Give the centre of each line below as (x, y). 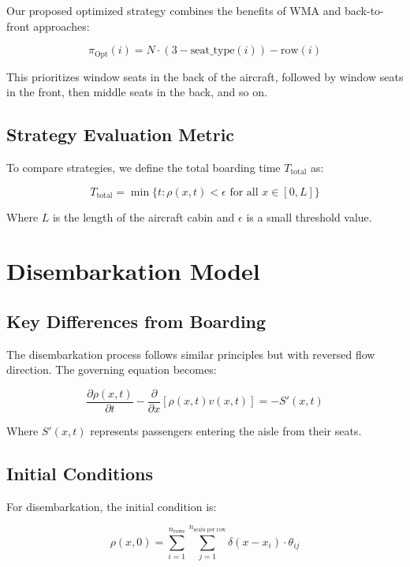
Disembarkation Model (133, 271)
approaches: (61, 26)
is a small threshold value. (309, 216)
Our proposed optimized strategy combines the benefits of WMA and (174, 10)
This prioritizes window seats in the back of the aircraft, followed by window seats (205, 76)
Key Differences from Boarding (136, 321)
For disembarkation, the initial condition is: (112, 506)
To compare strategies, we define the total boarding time (143, 168)
